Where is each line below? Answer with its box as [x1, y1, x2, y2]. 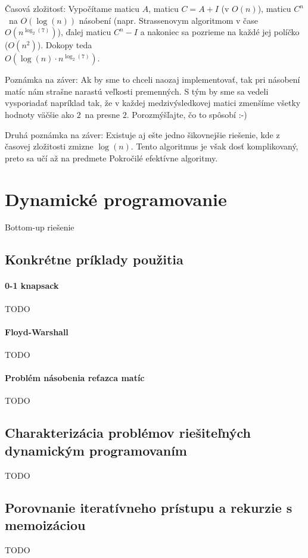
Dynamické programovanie [5, 186, 227, 211]
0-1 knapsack [5, 279, 59, 292]
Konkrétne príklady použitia [5, 250, 183, 269]
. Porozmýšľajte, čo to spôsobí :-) [126, 108, 247, 120]
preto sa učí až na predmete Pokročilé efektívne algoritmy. [5, 151, 218, 164]
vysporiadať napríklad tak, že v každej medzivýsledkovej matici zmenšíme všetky [5, 96, 301, 109]
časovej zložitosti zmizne [5, 140, 94, 152]
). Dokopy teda [37, 39, 92, 51]
